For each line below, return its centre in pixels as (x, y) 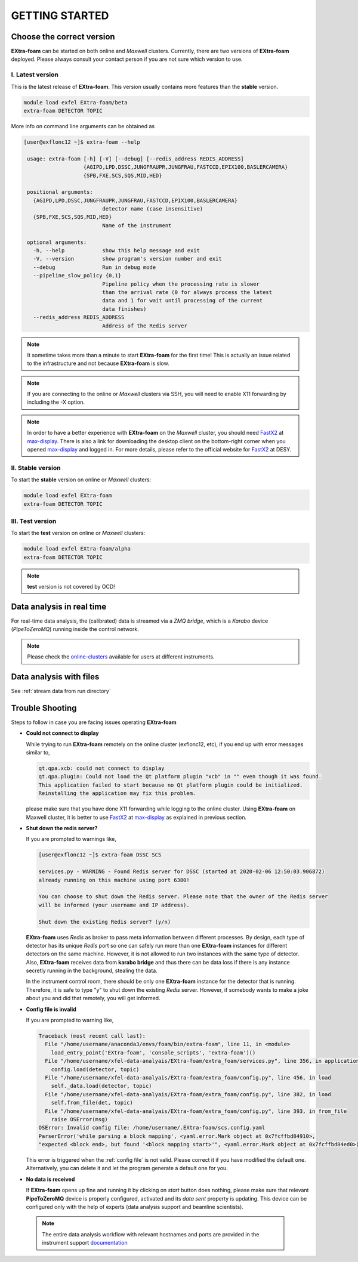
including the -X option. (56, 402)
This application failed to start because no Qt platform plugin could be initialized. (171, 785)
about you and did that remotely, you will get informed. (93, 998)
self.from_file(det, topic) (92, 1103)
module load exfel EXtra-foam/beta (75, 102)
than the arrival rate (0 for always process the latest (187, 292)
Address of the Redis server (145, 326)
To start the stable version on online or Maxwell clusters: (81, 480)
